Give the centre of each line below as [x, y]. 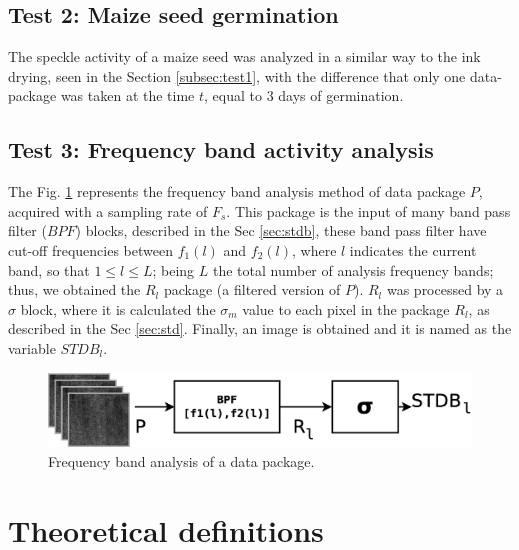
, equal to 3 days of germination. [304, 95]
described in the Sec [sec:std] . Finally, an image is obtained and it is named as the [260, 328]
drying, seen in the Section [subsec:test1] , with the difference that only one [237, 75]
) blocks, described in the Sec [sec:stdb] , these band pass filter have [281, 230]
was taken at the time [127, 95]
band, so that [49, 269]
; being [173, 269]
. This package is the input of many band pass [368, 210]
